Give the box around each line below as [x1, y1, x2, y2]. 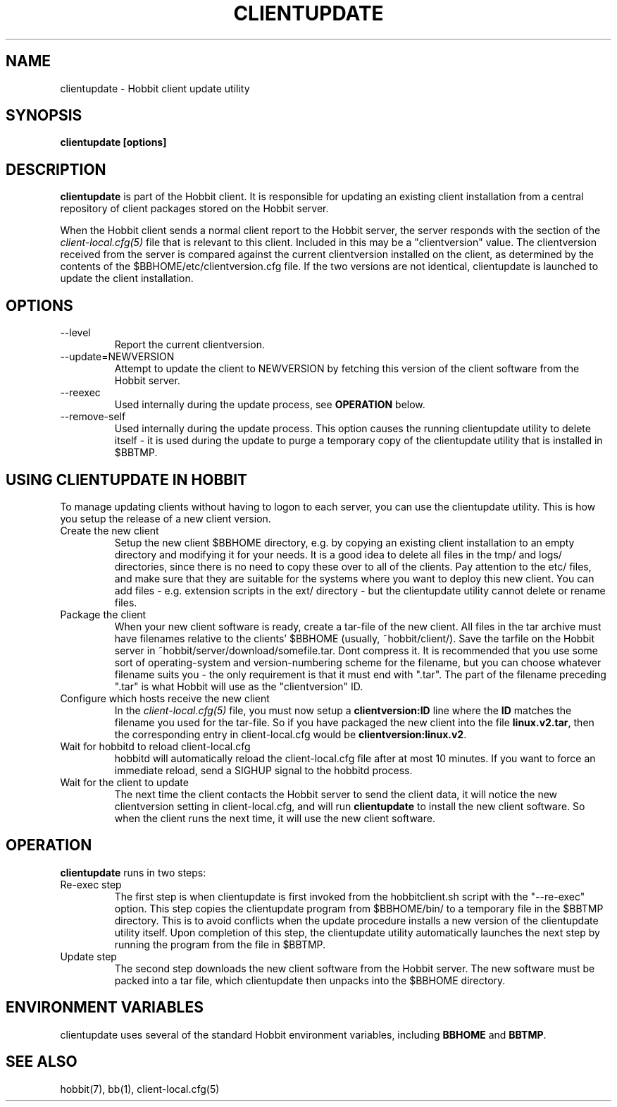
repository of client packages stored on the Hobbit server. [60, 202, 329, 215]
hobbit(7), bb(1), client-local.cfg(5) [60, 1082, 220, 1095]
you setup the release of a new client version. [60, 512, 271, 525]
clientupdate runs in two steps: [60, 866, 206, 879]
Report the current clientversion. [114, 338, 266, 351]
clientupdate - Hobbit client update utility [60, 82, 250, 94]
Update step [60, 950, 117, 962]
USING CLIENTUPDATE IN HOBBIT [6, 470, 248, 489]
